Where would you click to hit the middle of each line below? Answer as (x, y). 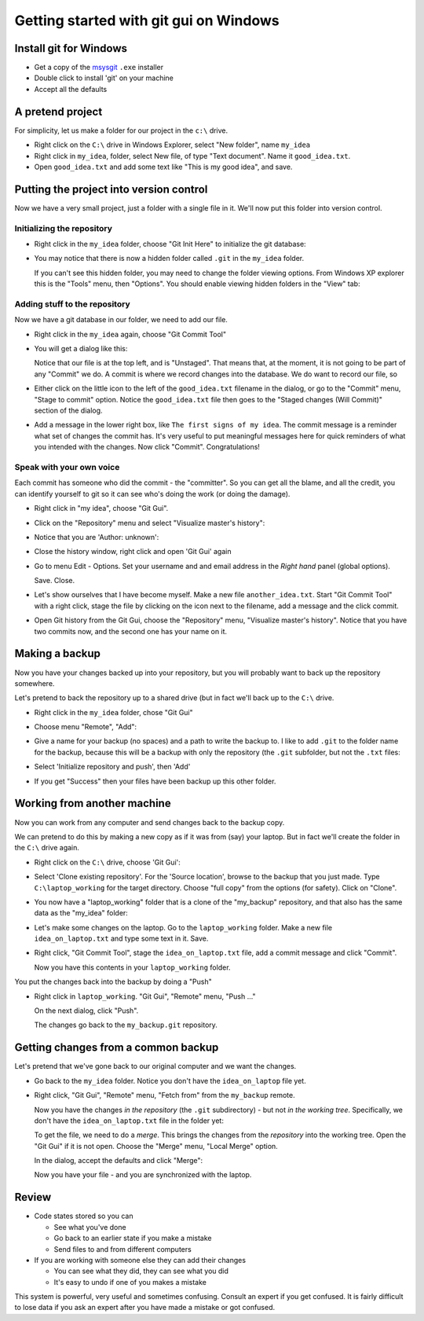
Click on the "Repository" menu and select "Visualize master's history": (150, 523)
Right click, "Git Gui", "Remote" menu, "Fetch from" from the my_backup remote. (164, 1095)
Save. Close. (54, 581)
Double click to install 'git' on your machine (104, 78)
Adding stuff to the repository (72, 304)
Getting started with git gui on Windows (147, 20)
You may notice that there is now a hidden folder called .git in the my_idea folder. (169, 259)
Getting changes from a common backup (117, 1048)
